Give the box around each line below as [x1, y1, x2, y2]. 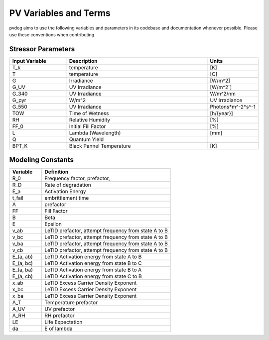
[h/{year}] [210, 110, 234, 116]
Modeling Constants [9, 156, 74, 164]
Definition [44, 168, 69, 175]
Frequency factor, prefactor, [44, 175, 111, 182]
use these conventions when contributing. [9, 31, 96, 37]
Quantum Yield [69, 136, 104, 143]
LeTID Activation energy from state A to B [44, 253, 142, 260]
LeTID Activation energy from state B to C [44, 260, 142, 267]
